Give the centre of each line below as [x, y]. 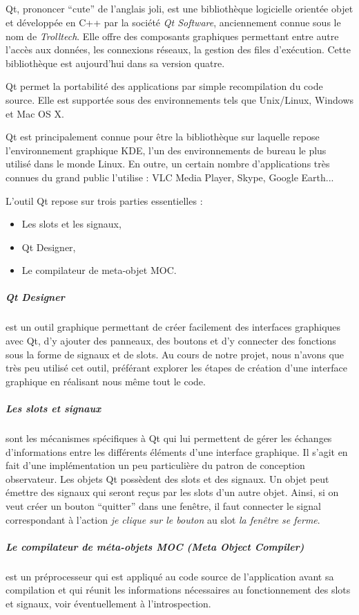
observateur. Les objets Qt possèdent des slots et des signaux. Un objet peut [167, 478]
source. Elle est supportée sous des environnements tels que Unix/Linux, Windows [180, 99]
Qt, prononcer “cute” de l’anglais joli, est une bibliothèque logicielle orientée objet [179, 9]
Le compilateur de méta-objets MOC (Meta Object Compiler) [155, 546]
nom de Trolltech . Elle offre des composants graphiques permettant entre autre [172, 36]
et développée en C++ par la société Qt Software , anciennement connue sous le [173, 22]
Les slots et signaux [54, 408]
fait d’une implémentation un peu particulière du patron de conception [155, 465]
